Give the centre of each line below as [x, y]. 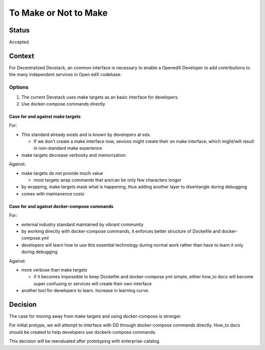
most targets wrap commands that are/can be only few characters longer [107, 180]
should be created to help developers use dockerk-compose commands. [83, 332]
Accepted [19, 42]
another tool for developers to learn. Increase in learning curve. [85, 291]
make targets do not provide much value [62, 173]
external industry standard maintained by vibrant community [82, 224]
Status [19, 30]
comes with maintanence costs [53, 193]
